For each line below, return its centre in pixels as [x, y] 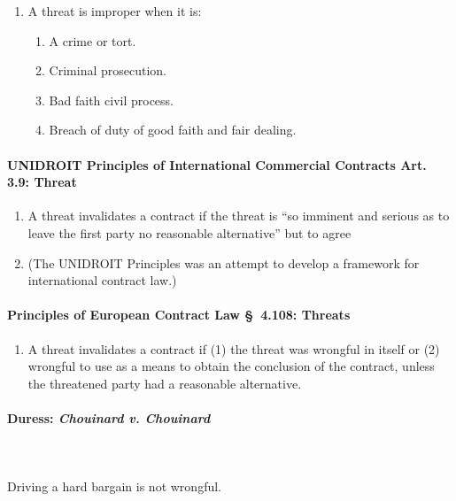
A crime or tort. [93, 40]
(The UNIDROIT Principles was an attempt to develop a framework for [224, 262]
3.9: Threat [42, 182]
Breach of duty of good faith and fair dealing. [173, 130]
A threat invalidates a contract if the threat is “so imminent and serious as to [239, 216]
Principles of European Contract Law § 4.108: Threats [179, 315]
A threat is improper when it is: [115, 11]
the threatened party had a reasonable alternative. [165, 383]
